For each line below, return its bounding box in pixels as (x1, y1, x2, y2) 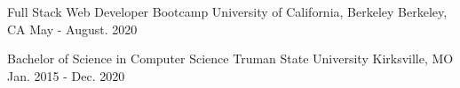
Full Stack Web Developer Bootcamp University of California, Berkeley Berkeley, (7, 3, 448, 20)
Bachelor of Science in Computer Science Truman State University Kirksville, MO (7, 49, 454, 68)
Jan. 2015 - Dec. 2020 (7, 66, 125, 84)
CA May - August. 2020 (7, 19, 138, 38)
